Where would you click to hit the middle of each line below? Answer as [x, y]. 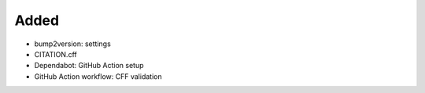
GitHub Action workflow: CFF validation [98, 76]
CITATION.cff [56, 54]
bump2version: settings [73, 44]
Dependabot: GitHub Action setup [89, 66]
